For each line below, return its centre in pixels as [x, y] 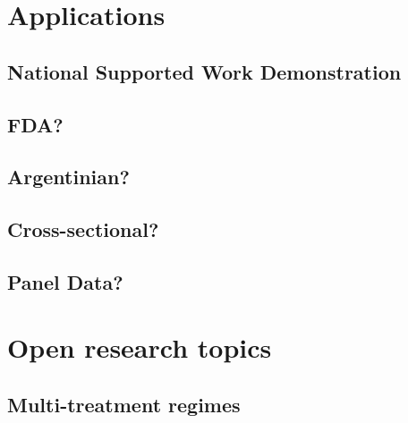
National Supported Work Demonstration [204, 71]
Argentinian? [68, 177]
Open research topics [140, 347]
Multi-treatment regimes [124, 405]
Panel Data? [65, 281]
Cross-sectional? [83, 229]
